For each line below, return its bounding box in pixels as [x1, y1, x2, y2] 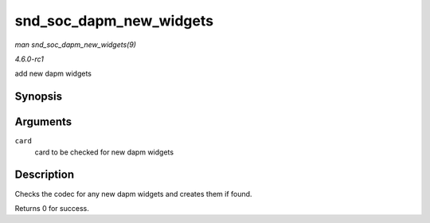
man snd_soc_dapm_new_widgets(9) [14, 40, 137, 49]
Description [14, 168, 75, 182]
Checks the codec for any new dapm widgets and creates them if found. [14, 189, 252, 198]
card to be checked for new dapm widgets [34, 147, 174, 157]
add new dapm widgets [14, 68, 92, 79]
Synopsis [14, 90, 63, 104]
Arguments [14, 115, 72, 129]
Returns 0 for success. [14, 203, 89, 213]
